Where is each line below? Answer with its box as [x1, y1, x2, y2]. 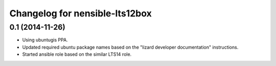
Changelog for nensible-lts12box [9, 8, 152, 19]
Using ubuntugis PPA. [22, 37, 68, 43]
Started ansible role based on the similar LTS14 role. [22, 51, 132, 57]
